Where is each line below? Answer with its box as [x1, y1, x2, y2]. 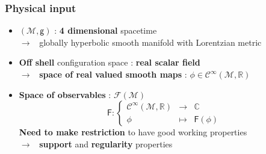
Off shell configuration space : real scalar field [19, 56, 200, 69]
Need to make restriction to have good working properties [19, 126, 247, 138]
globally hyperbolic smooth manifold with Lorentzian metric [39, 35, 262, 48]
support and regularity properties [39, 137, 173, 150]
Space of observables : [19, 88, 111, 100]
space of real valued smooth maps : [39, 68, 187, 80]
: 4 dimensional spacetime [54, 24, 157, 37]
